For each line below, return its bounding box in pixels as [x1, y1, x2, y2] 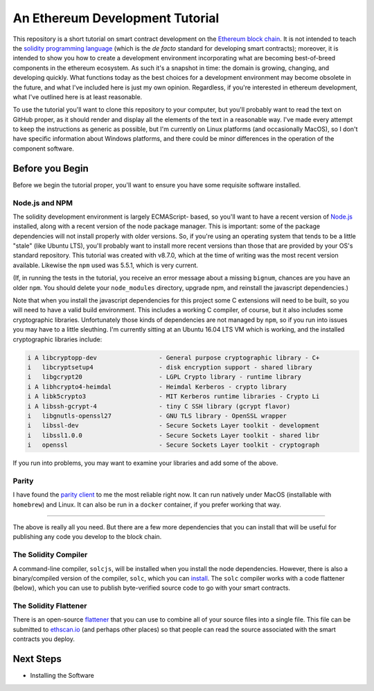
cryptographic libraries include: [12, 335, 103, 343]
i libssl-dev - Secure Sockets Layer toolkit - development [27, 422, 320, 429]
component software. [12, 144, 74, 153]
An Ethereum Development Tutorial [12, 10, 220, 26]
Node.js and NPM [12, 198, 73, 207]
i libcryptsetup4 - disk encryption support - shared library [27, 363, 313, 371]
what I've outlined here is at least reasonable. [12, 92, 143, 101]
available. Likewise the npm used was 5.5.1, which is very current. [12, 261, 199, 269]
